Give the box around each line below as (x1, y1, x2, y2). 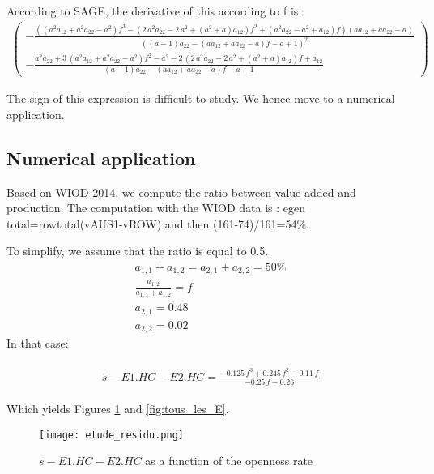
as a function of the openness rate (145, 452, 313, 469)
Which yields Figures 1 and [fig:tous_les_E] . (6, 400, 229, 417)
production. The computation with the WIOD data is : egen (6, 199, 305, 216)
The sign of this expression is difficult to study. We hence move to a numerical (6, 90, 395, 107)
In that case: (6, 335, 69, 352)
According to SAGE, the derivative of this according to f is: (6, 2, 302, 19)
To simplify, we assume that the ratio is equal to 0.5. (6, 242, 269, 259)
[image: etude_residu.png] (39, 429, 184, 441)
